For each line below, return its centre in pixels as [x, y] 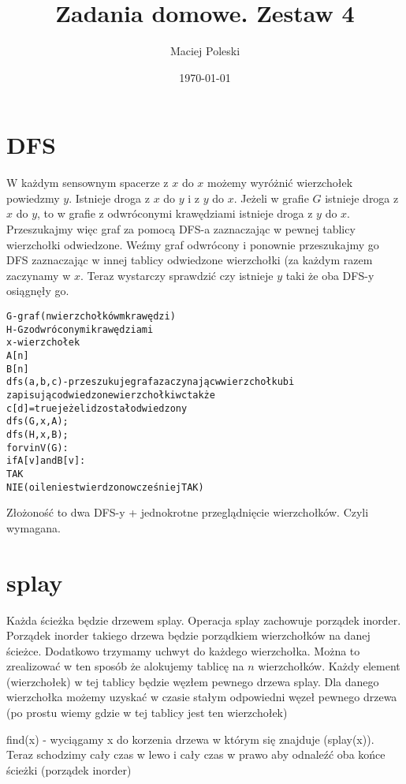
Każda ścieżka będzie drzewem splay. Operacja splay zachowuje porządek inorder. [204, 620]
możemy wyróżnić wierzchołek [280, 183]
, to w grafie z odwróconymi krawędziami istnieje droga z [175, 213]
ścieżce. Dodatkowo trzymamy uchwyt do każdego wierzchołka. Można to [183, 650]
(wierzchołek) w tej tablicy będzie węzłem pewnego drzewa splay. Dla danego [193, 681]
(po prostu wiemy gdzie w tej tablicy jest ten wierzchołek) [147, 713]
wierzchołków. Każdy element [329, 666]
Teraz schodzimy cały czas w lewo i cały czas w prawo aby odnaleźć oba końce [196, 754]
